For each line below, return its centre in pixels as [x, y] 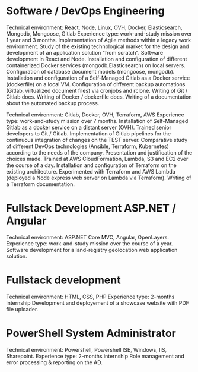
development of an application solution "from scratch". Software [85, 52]
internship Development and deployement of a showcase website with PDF [98, 303]
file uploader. [22, 309]
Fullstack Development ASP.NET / [91, 208]
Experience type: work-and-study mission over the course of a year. [90, 243]
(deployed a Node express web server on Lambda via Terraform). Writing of [99, 178]
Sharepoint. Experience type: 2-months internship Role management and [95, 356]
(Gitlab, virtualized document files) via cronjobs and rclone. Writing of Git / [97, 90]
